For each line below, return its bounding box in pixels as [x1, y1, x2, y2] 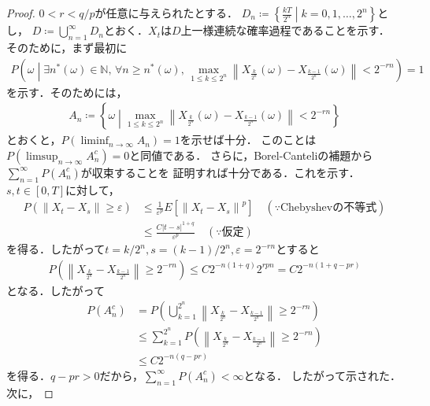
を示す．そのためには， [6, 83, 128, 100]
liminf [80, 135, 109, 147]
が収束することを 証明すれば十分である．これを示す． [80, 164, 360, 180]
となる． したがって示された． [243, 367, 402, 383]
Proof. [6, 5, 35, 20]
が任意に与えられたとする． [95, 5, 239, 20]
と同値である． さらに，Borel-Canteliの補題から [129, 146, 373, 163]
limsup [26, 150, 58, 162]
